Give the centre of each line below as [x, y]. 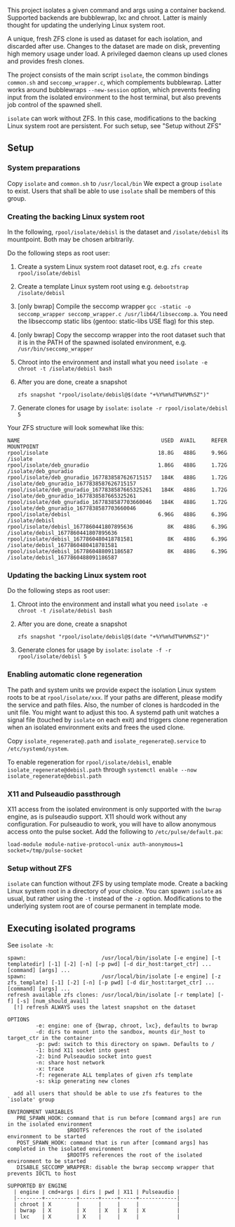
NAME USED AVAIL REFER [117, 440]
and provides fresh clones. [46, 61]
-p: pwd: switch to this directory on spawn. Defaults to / [125, 1044]
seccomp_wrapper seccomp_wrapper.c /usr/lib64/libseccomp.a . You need [122, 313]
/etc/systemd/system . [38, 748]
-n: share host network [70, 1062]
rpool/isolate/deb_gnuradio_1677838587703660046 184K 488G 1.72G [117, 502]
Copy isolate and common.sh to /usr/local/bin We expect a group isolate [115, 183]
